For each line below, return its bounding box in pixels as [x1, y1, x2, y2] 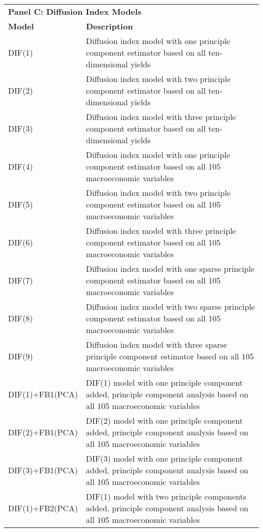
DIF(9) [8, 350, 33, 362]
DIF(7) [8, 274, 33, 286]
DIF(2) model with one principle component [86, 415, 243, 426]
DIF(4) [8, 160, 33, 172]
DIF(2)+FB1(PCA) [8, 426, 78, 438]
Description [86, 20, 133, 32]
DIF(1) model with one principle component [86, 377, 243, 388]
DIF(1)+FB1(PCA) [8, 388, 78, 400]
